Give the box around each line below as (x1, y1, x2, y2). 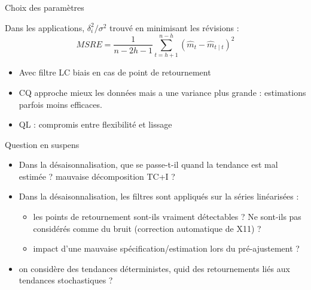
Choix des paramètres (5, 1, 84, 13)
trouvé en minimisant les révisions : (109, 21, 239, 34)
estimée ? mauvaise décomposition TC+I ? (19, 170, 175, 182)
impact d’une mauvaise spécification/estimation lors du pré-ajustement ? (33, 242, 300, 255)
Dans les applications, (5, 21, 85, 34)
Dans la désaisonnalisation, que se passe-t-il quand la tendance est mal (19, 158, 278, 171)
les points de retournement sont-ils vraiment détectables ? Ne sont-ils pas (33, 210, 301, 223)
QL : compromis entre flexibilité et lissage (19, 118, 172, 131)
